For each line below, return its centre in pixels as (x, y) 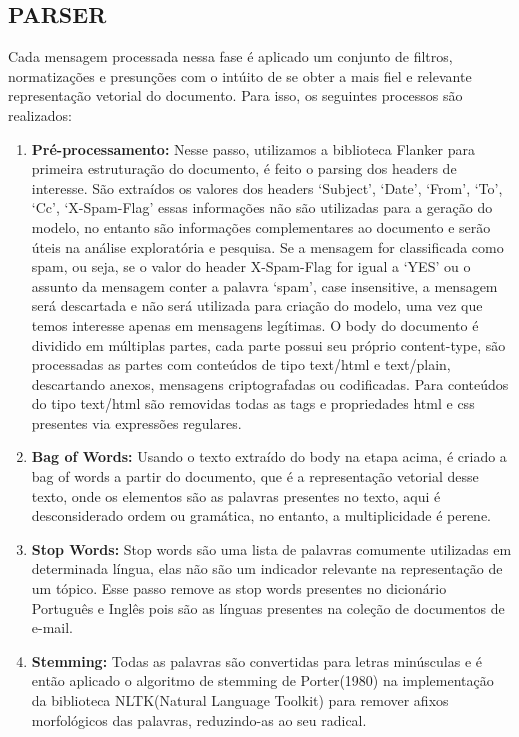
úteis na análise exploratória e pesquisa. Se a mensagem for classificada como (267, 246)
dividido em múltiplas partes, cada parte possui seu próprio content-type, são (268, 344)
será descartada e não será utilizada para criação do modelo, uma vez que (257, 305)
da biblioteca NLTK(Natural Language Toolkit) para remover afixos (240, 700)
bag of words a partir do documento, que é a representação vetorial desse (255, 476)
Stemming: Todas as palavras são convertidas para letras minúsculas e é (256, 660)
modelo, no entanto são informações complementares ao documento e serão (261, 226)
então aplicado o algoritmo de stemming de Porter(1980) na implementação (262, 680)
